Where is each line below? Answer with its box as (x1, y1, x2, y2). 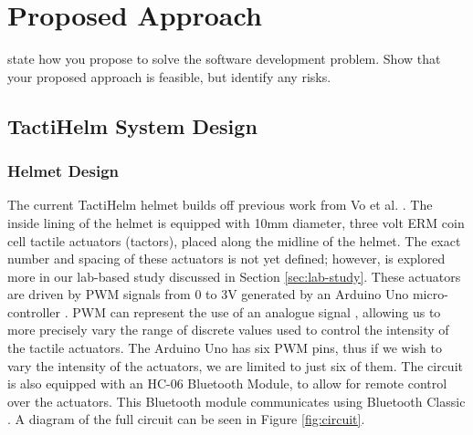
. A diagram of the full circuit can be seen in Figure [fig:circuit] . (7, 409, 365, 429)
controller (7, 302, 61, 321)
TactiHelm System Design (7, 111, 258, 140)
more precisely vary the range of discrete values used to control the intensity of (7, 320, 449, 339)
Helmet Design (7, 160, 119, 182)
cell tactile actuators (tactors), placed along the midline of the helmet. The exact (7, 231, 461, 250)
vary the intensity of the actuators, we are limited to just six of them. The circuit (7, 356, 463, 375)
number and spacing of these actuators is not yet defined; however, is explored (7, 249, 446, 268)
